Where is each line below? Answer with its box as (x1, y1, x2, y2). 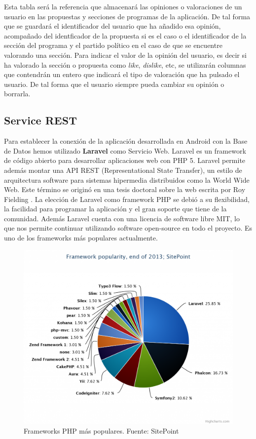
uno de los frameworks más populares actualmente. (4, 233, 158, 243)
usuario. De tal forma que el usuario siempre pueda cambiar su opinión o (4, 79, 224, 89)
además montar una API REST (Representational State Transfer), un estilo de (4, 164, 242, 175)
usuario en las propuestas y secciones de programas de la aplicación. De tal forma (4, 11, 251, 21)
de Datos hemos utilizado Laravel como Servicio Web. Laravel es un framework (4, 145, 246, 156)
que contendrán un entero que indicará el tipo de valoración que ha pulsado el (4, 69, 240, 80)
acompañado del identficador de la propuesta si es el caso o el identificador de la (4, 30, 247, 40)
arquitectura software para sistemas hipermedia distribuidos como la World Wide (4, 174, 250, 185)
